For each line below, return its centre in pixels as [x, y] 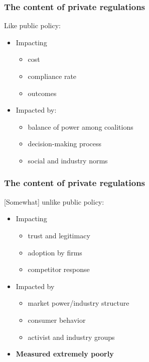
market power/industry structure [79, 303]
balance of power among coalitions [81, 126]
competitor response [59, 269]
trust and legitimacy [59, 235]
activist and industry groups [71, 337]
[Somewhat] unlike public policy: [54, 201]
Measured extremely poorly [65, 354]
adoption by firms [55, 252]
